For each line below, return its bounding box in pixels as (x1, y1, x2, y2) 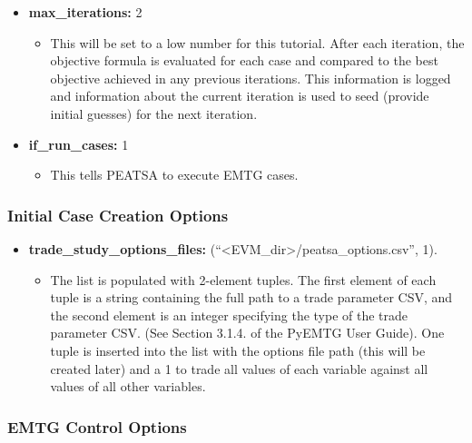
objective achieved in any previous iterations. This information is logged (50, 68, 451, 87)
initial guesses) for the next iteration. (50, 103, 258, 123)
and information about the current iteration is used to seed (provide (50, 86, 429, 105)
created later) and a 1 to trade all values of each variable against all (50, 359, 428, 378)
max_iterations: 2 (28, 3, 143, 21)
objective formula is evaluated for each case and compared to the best (50, 51, 438, 70)
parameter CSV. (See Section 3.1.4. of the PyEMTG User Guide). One (50, 323, 445, 342)
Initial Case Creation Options (7, 203, 229, 226)
